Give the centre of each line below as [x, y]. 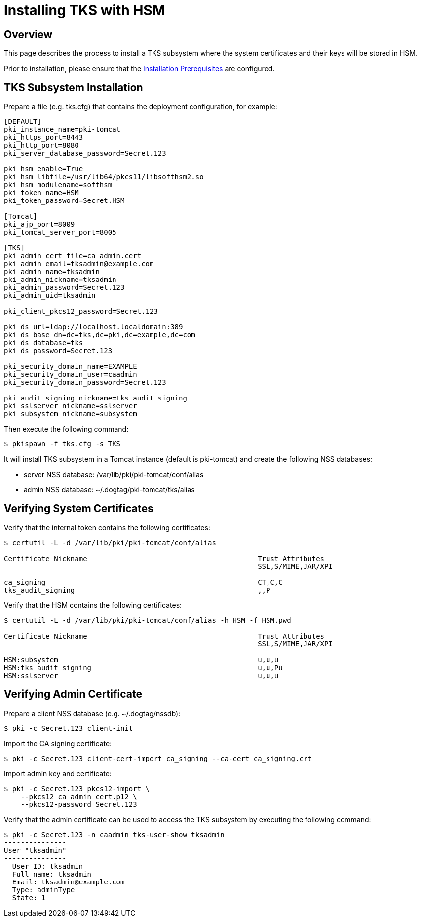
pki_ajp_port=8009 [39, 224]
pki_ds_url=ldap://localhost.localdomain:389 [94, 327]
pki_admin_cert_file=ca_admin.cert [73, 256]
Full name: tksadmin [52, 874]
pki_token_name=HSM [41, 193]
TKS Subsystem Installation [74, 87]
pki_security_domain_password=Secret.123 [85, 382]
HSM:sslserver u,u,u [141, 675]
